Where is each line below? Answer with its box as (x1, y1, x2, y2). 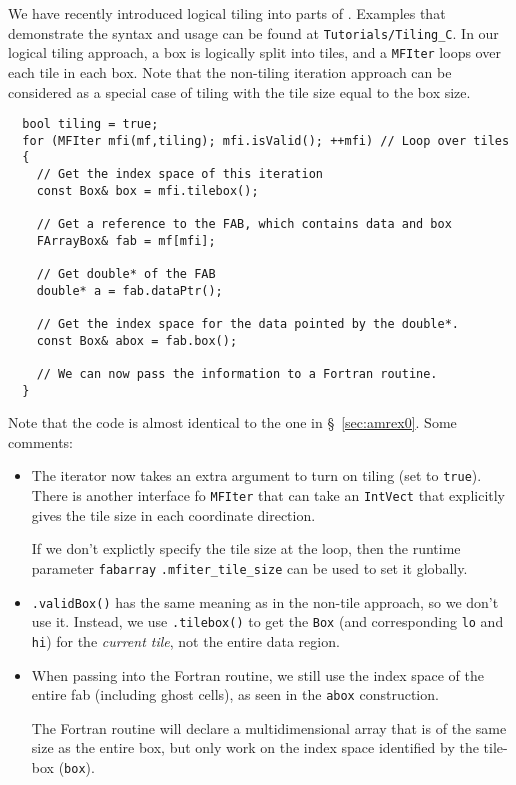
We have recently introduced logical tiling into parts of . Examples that (8, 3, 446, 23)
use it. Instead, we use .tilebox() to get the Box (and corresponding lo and (31, 611, 504, 632)
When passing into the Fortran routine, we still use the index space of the (31, 664, 484, 685)
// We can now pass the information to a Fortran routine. (36, 366, 438, 381)
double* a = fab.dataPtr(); (36, 283, 223, 298)
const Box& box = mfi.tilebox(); (36, 183, 259, 198)
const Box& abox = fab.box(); (36, 333, 238, 348)
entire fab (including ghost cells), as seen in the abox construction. (31, 684, 439, 705)
